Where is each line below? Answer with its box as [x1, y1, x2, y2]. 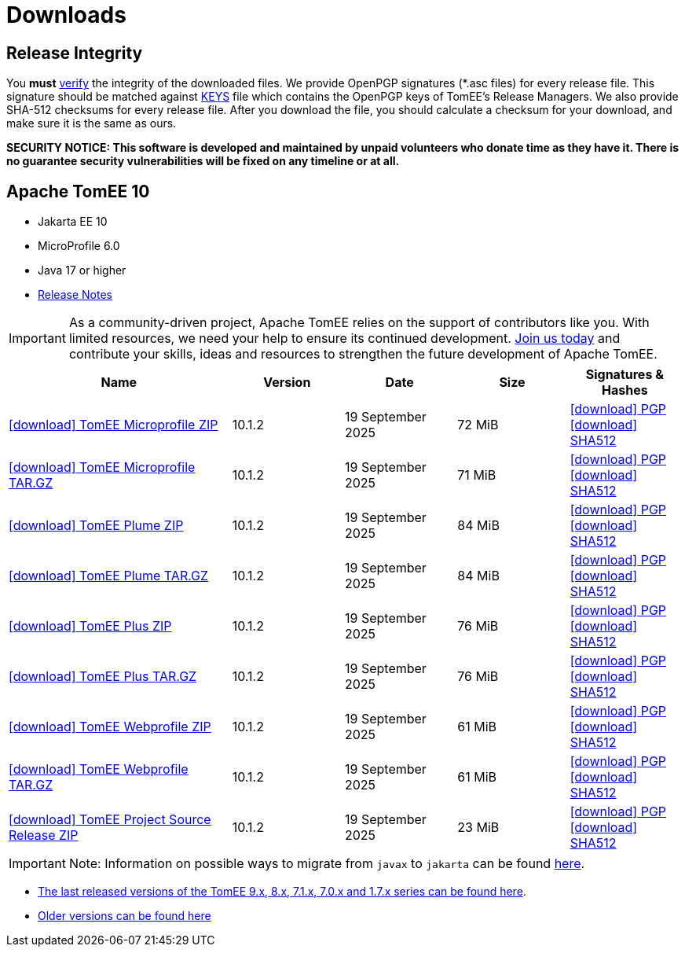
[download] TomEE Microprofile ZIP [9, 417, 218, 433]
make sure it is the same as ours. [6, 116, 177, 131]
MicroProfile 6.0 [38, 239, 120, 253]
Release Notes [38, 288, 112, 302]
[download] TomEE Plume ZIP [9, 517, 184, 534]
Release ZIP [9, 827, 79, 844]
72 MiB [457, 417, 499, 433]
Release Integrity [6, 42, 143, 63]
